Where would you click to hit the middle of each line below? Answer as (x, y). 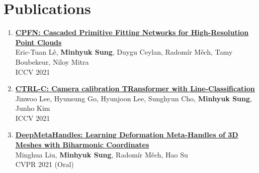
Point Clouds (38, 42)
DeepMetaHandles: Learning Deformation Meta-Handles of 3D (127, 135)
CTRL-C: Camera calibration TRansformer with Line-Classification (135, 89)
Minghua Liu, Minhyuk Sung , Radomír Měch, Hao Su (102, 154)
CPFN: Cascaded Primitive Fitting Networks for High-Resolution (132, 32)
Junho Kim (33, 108)
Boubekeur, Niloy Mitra (52, 61)
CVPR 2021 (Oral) (45, 164)
